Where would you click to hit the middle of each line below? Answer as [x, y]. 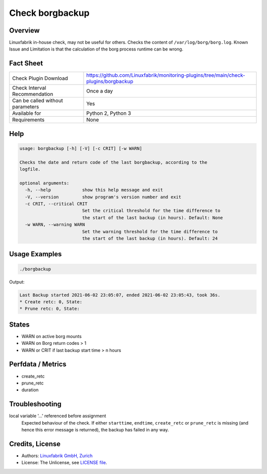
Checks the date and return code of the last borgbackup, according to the [113, 162]
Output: [17, 282]
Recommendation [33, 94]
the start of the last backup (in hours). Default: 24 [150, 238]
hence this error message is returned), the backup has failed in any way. [95, 430]
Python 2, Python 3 [109, 113]
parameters [25, 107]
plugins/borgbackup [110, 82]
